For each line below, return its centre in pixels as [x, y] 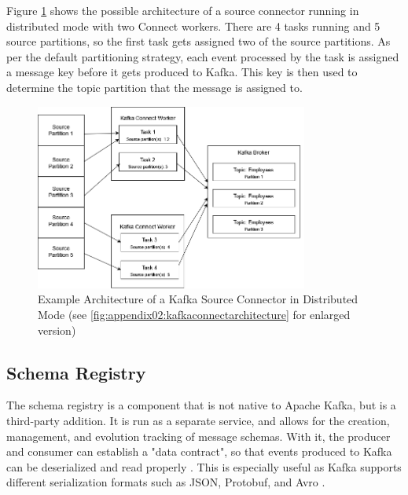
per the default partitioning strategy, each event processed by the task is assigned [203, 56]
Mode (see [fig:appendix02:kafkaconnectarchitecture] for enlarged [194, 314]
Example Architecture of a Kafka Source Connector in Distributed [198, 299]
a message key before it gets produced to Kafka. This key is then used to [182, 72]
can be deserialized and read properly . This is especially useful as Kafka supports [204, 466]
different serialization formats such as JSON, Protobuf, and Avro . [166, 482]
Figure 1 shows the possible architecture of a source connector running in [183, 10]
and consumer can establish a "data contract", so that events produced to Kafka [199, 451]
